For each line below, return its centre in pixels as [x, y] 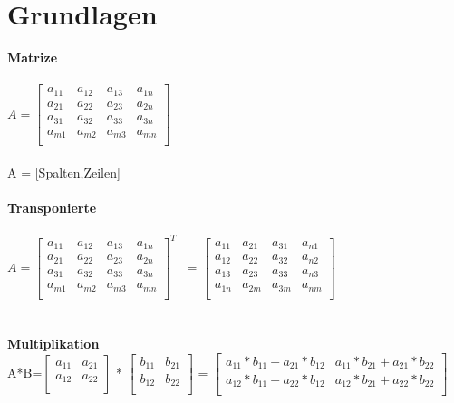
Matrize [33, 58]
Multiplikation [53, 343]
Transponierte [52, 208]
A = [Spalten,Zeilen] [64, 172]
